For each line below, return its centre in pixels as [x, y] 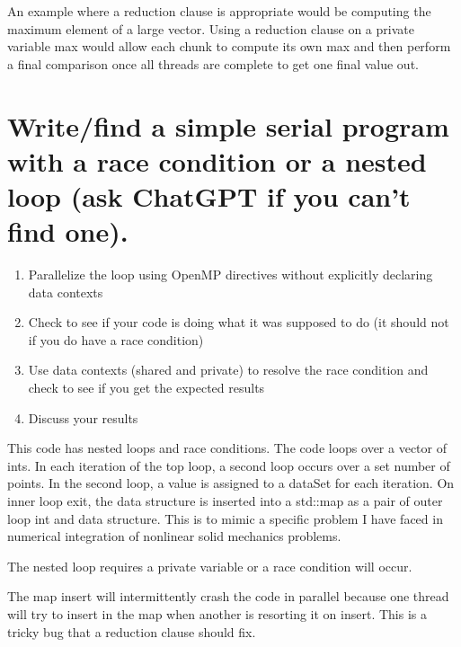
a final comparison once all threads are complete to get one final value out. [213, 63]
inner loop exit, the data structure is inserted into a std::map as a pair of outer [225, 501]
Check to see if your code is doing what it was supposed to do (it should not [239, 322]
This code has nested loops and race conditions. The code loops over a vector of [227, 448]
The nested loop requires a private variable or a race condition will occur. [210, 566]
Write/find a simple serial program [228, 125]
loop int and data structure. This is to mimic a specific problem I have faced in [225, 518]
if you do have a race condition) [116, 339]
